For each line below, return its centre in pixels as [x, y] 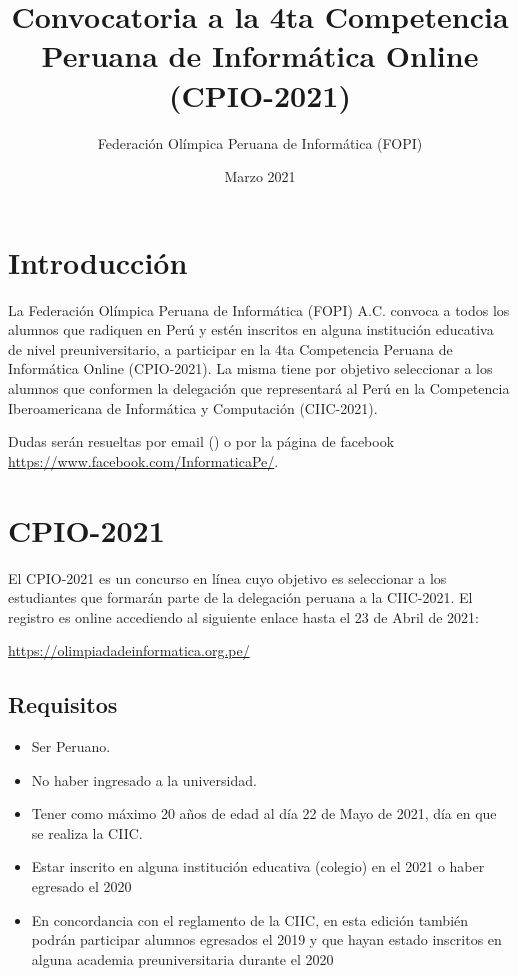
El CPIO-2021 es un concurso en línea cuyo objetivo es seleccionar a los [227, 577]
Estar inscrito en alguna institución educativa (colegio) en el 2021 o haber [258, 866]
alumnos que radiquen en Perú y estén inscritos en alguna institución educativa [251, 329]
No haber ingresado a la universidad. [144, 779]
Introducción [98, 261]
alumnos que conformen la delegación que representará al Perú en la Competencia [259, 388]
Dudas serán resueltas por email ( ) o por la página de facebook [201, 441]
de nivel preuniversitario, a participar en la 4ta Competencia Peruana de [230, 348]
